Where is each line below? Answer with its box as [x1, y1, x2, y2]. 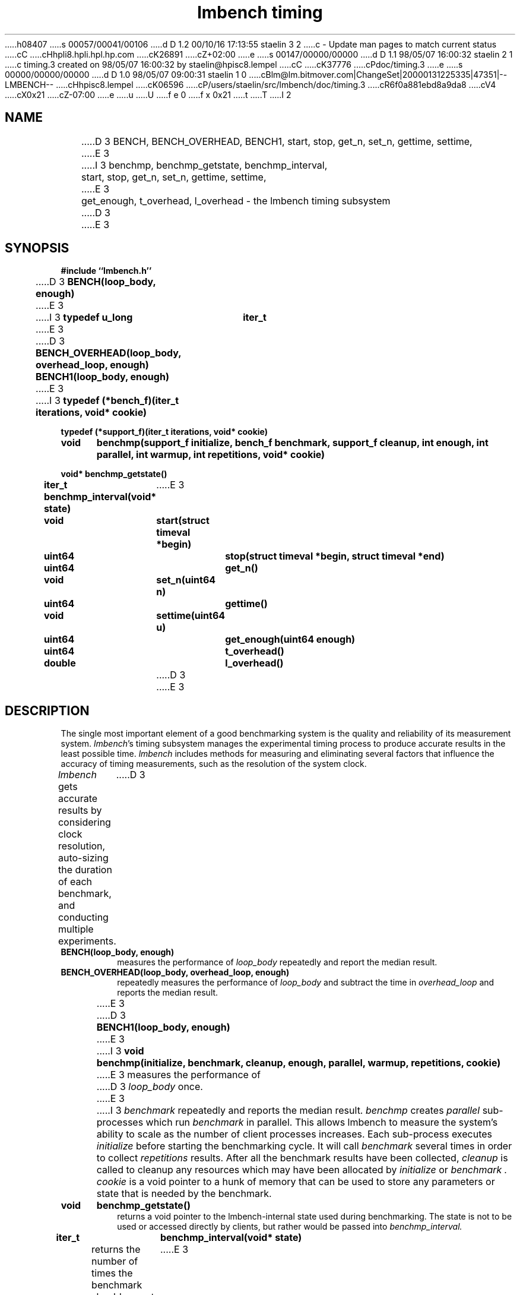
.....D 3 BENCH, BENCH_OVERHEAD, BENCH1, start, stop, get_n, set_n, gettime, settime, [81, 135, 473, 147]
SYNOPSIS [5, 241, 69, 256]
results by [58, 804, 102, 817]
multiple [58, 923, 94, 936]
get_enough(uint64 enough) [225, 633, 356, 646]
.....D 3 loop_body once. [96, 1081, 203, 1093]
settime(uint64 [156, 609, 226, 622]
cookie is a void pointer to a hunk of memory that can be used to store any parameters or [96, 1176, 495, 1188]
